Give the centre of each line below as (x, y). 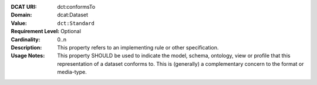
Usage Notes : (28, 56)
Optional (71, 31)
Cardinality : (26, 39)
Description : (26, 47)
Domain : (21, 15)
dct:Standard (76, 23)
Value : (19, 23)
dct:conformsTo (76, 7)
